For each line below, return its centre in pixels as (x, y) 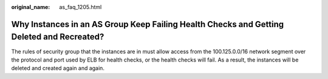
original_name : (31, 7)
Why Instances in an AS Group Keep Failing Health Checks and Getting (148, 24)
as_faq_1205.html (80, 7)
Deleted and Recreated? (58, 37)
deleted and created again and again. (58, 68)
